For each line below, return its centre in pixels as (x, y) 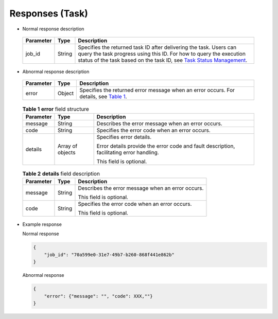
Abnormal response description (56, 72)
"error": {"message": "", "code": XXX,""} (98, 296)
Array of (67, 146)
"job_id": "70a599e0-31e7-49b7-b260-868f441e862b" (109, 254)
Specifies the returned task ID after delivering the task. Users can (157, 47)
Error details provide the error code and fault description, (166, 146)
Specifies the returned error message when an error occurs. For (157, 90)
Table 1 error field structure (56, 109)
